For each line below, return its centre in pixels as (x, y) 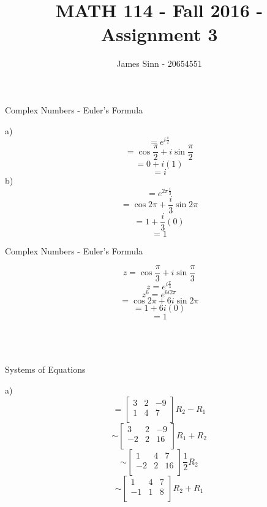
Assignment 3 (159, 34)
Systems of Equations (45, 369)
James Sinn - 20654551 (159, 63)
